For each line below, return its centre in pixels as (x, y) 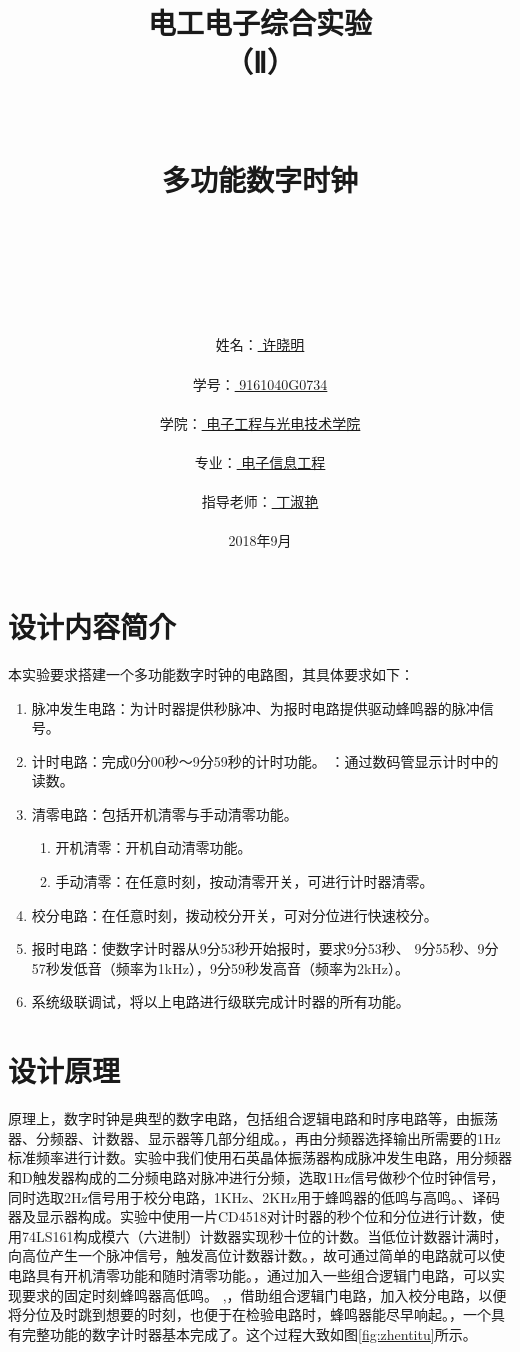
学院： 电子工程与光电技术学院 (260, 422)
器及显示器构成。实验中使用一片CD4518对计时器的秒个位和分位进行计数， (249, 1216)
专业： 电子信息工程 (260, 462)
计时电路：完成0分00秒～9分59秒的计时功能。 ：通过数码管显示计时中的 (265, 760)
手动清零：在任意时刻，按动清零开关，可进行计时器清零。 (244, 881)
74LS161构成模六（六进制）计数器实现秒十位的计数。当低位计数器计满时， (264, 1235)
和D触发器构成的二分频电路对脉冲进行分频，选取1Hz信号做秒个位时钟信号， (256, 1176)
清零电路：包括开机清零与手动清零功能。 (164, 813)
